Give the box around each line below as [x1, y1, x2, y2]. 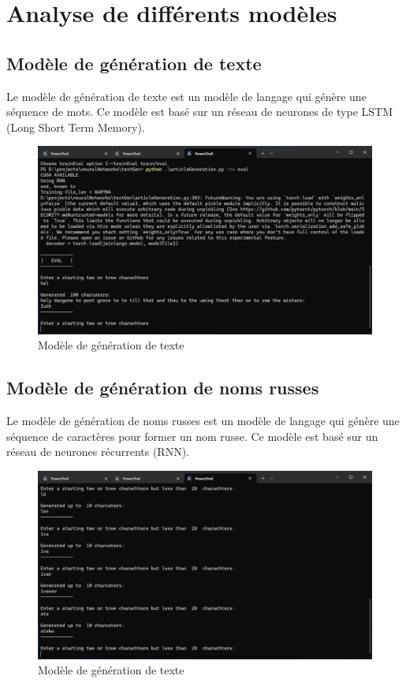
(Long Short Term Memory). [6, 118, 145, 135]
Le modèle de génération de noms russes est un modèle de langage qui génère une [6, 412, 400, 429]
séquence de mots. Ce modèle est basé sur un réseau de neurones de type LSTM [6, 103, 393, 120]
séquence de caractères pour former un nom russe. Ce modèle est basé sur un [6, 427, 378, 444]
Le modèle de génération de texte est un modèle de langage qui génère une [6, 88, 367, 104]
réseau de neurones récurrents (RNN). [6, 443, 189, 460]
